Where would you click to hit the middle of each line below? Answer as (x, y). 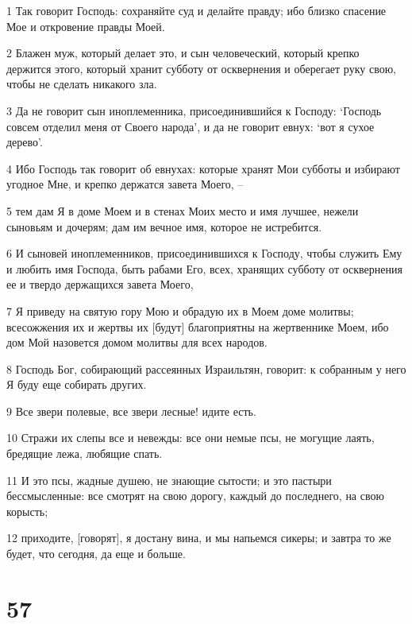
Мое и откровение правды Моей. (86, 26)
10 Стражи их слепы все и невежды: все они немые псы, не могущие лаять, (191, 438)
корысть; (27, 511)
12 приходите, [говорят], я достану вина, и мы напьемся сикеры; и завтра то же (199, 538)
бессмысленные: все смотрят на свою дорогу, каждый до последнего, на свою (195, 496)
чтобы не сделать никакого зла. (82, 84)
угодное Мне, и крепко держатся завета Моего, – (125, 184)
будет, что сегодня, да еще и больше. (96, 554)
